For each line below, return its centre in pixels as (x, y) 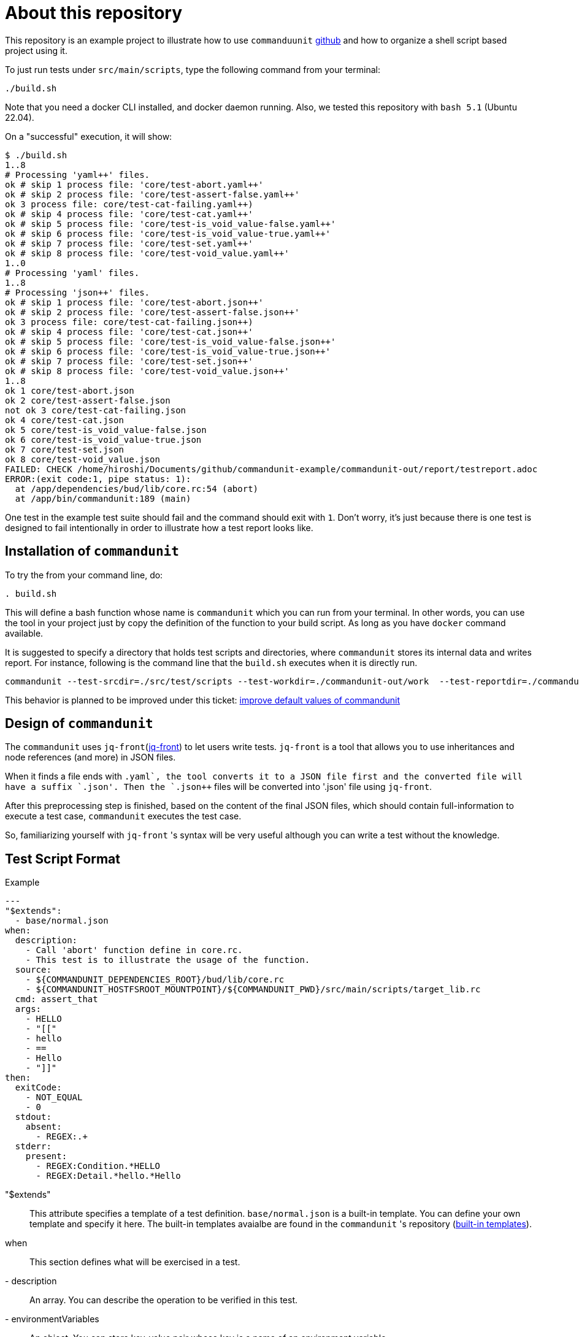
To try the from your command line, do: (84, 575)
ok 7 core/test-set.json (64, 449)
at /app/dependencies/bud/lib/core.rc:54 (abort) (137, 488)
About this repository (94, 13)
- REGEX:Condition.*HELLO (98, 1166)
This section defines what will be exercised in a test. (135, 1262)
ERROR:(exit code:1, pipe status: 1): (98, 479)
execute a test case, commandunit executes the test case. (123, 816)
